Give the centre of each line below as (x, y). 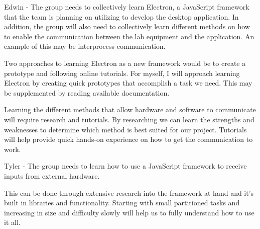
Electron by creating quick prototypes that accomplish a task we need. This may (128, 83)
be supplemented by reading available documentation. (87, 92)
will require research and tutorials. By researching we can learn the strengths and (129, 119)
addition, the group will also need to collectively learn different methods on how (127, 26)
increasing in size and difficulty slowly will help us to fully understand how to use (129, 212)
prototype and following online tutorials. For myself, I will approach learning (122, 73)
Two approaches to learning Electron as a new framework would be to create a (125, 63)
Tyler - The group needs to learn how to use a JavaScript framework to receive (125, 166)
